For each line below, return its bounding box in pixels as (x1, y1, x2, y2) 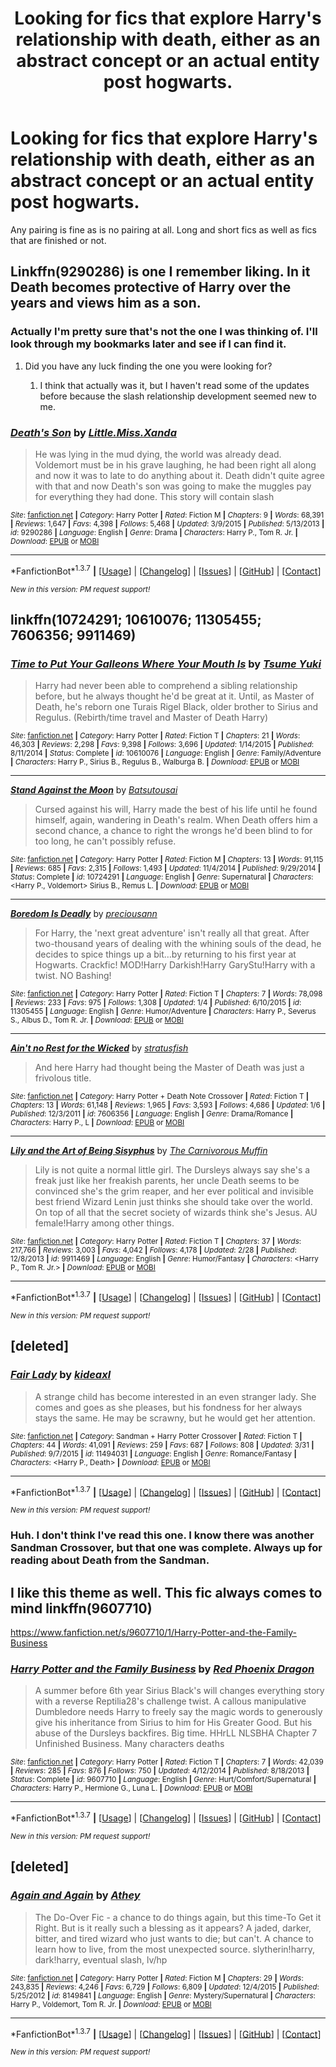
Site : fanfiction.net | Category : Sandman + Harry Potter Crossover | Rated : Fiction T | (10, 1431, 303, 1441)
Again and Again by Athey (10, 1888, 141, 1902)
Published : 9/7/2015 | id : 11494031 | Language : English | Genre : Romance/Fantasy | (10, 1448, 297, 1459)
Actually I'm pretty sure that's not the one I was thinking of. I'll (10, 325, 318, 339)
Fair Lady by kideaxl (10, 1368, 112, 1382)
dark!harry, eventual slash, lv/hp (34, 1953, 168, 1966)
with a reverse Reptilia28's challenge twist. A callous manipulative (34, 1695, 307, 1707)
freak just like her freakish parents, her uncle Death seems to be (34, 1175, 300, 1187)
